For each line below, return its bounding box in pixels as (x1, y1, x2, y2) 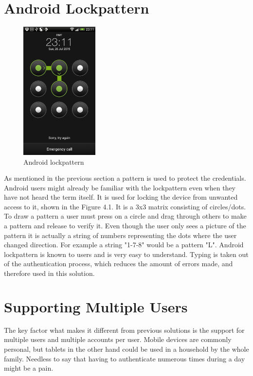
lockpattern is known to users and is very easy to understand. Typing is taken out (4, 249, 249, 259)
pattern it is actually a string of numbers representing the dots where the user (4, 230, 237, 240)
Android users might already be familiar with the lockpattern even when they (4, 182, 235, 192)
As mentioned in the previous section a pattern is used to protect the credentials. (4, 173, 246, 183)
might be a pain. (4, 363, 54, 373)
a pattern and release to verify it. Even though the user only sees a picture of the (4, 221, 246, 231)
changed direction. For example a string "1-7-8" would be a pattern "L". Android (4, 239, 244, 250)
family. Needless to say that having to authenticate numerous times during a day (4, 353, 245, 363)
